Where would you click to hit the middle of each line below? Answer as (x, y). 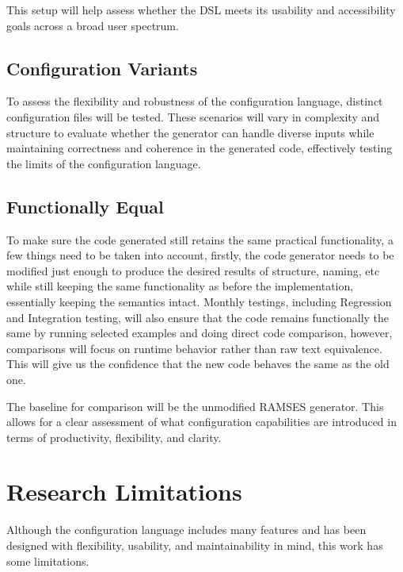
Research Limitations (124, 491)
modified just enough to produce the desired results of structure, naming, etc (193, 270)
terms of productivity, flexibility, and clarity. (114, 437)
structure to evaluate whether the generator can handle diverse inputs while (190, 132)
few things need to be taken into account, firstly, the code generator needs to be (200, 255)
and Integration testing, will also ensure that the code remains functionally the (198, 317)
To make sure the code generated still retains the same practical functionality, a (200, 239)
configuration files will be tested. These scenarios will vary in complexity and (193, 116)
